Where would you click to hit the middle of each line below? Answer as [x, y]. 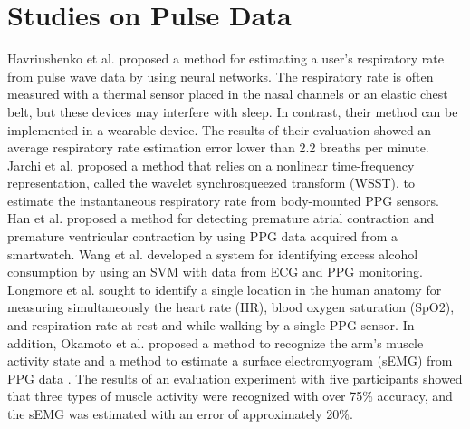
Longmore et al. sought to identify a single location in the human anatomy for [225, 289]
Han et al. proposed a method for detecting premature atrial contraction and [221, 218]
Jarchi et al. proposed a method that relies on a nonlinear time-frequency [211, 165]
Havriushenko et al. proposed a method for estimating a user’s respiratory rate [225, 58]
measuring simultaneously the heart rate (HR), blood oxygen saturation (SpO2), [231, 307]
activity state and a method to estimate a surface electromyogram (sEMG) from [230, 361]
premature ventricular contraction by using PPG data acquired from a [202, 236]
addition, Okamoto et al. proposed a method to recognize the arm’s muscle [216, 342]
